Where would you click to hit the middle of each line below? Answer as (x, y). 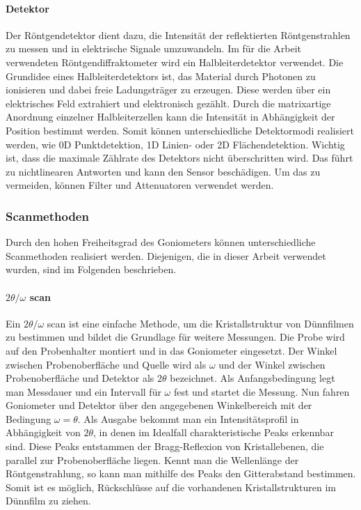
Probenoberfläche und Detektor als (80, 378)
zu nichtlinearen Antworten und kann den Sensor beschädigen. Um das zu (163, 171)
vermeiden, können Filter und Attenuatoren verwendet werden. (140, 185)
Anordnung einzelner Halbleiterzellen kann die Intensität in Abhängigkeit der (170, 117)
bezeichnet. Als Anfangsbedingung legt (252, 378)
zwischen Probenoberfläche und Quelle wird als (106, 364)
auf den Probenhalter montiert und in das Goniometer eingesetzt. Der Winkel (171, 350)
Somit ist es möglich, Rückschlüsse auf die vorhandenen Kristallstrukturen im (171, 487)
